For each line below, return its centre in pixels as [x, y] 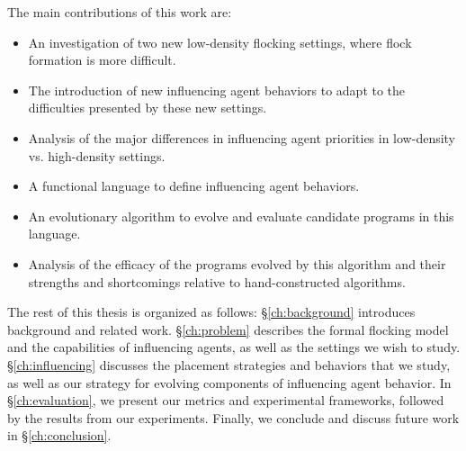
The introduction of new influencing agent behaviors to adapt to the [217, 90]
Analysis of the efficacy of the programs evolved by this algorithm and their [237, 263]
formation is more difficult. [102, 60]
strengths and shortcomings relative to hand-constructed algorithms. [217, 281]
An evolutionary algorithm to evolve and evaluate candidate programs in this [241, 216]
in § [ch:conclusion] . [59, 435]
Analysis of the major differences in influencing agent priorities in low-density [242, 137]
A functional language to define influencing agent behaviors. [194, 186]
